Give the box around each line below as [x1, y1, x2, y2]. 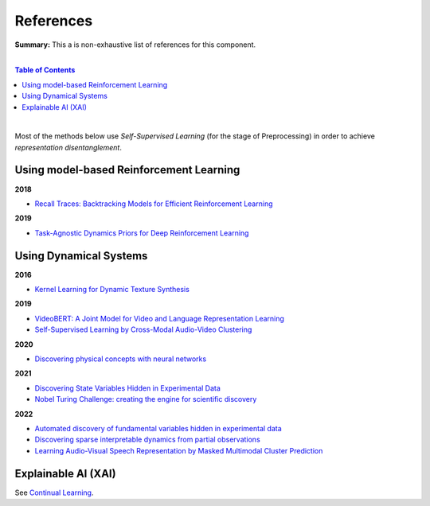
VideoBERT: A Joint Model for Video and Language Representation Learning [34, 313, 284, 323]
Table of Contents [14, 65, 76, 75]
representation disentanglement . [14, 142, 123, 152]
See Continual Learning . [14, 488, 94, 497]
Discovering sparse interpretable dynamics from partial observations [34, 434, 260, 445]
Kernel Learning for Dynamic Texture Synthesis [34, 285, 190, 294]
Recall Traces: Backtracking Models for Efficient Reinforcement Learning [34, 199, 273, 208]
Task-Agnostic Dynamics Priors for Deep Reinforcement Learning [34, 228, 249, 238]
